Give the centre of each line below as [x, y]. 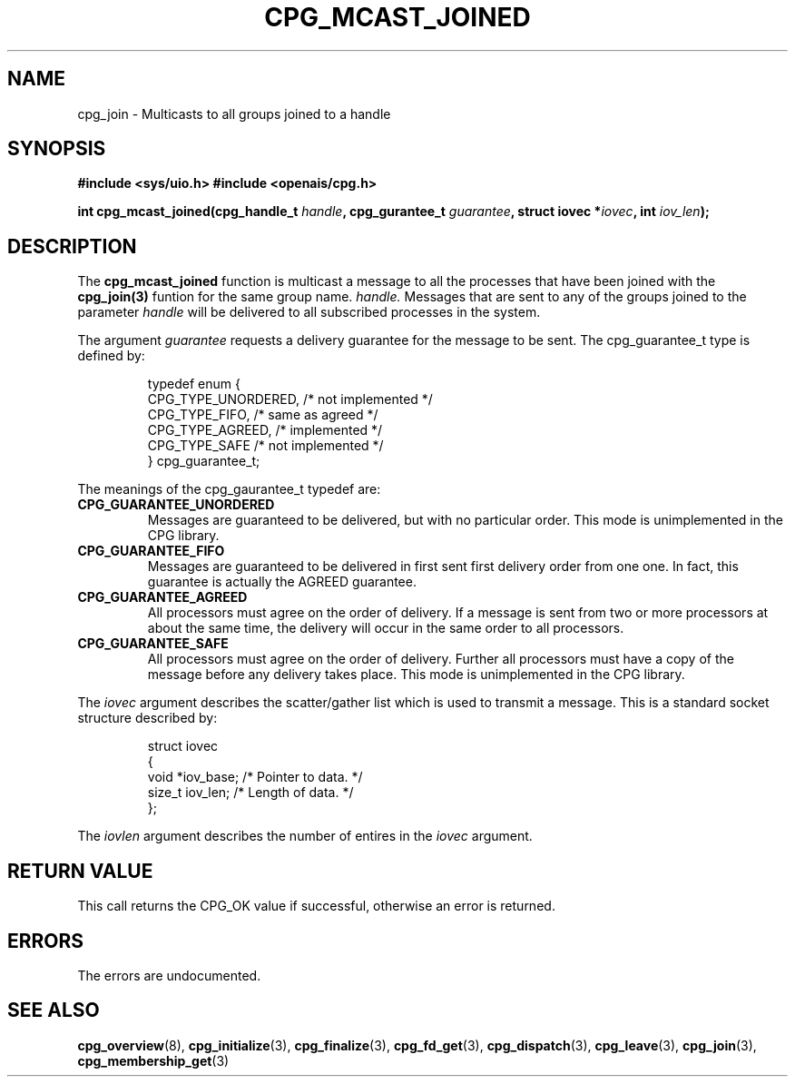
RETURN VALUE [80, 871]
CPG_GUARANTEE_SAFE [153, 644]
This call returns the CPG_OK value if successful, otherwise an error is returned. [316, 906]
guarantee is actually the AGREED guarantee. [282, 582]
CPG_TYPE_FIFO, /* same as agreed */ [263, 415]
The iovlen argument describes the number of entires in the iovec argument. [305, 836]
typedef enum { [194, 384]
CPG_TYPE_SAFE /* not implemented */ [265, 446]
